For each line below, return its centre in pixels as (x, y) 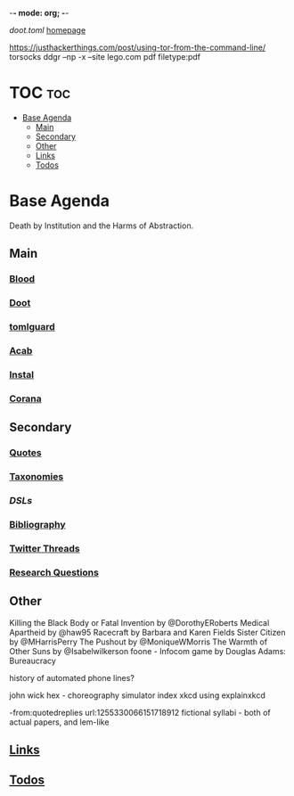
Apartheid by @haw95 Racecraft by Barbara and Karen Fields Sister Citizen (147, 632)
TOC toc (40, 93)
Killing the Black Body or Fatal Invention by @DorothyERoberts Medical (139, 622)
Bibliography (37, 524)
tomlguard (32, 327)
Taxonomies (37, 477)
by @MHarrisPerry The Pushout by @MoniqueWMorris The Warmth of (139, 642)
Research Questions (54, 572)
